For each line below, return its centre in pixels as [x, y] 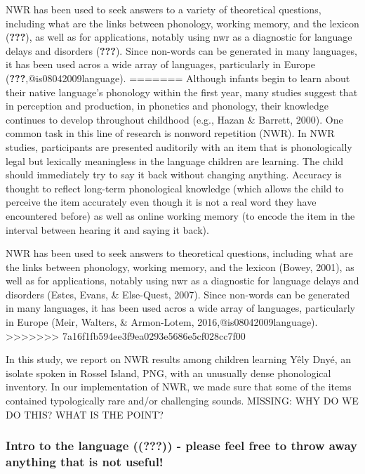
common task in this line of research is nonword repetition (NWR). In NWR [170, 133]
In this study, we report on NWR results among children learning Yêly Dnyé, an [179, 359]
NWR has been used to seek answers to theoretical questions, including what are [179, 253]
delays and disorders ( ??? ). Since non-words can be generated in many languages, [181, 50]
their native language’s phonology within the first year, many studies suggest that [182, 92]
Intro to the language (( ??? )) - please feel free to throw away [181, 446]
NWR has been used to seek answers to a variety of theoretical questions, [164, 9]
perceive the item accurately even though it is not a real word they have [161, 202]
